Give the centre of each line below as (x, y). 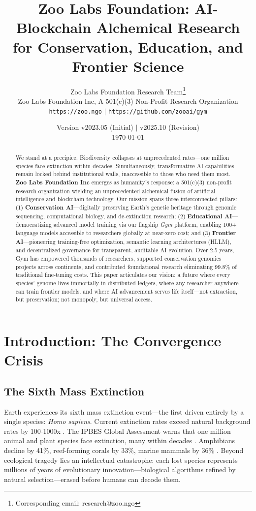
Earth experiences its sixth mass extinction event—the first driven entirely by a (124, 411)
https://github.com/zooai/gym (158, 111)
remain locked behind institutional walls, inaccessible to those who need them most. (123, 174)
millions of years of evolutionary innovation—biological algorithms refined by (120, 469)
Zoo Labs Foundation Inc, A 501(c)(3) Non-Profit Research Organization (128, 101)
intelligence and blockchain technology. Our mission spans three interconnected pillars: (126, 199)
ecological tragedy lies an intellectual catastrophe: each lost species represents (121, 460)
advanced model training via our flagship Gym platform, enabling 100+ (145, 225)
